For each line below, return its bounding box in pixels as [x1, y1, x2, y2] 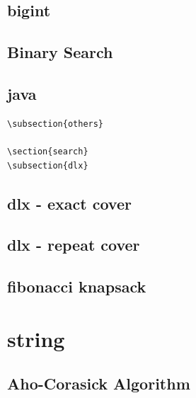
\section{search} [7, 146, 88, 157]
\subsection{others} [7, 118, 104, 129]
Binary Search [7, 41, 113, 63]
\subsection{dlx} [7, 160, 88, 171]
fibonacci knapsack [7, 275, 146, 297]
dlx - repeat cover [7, 234, 140, 256]
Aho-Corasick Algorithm [7, 373, 190, 394]
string [7, 324, 65, 353]
